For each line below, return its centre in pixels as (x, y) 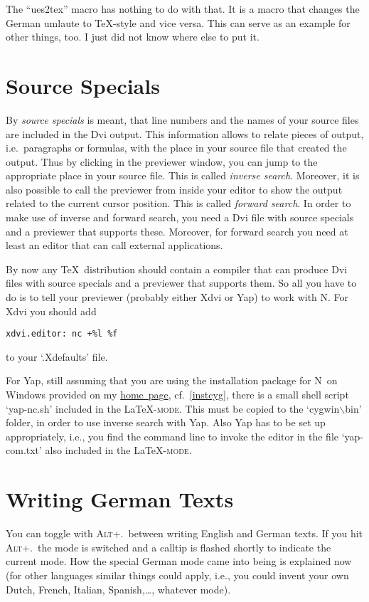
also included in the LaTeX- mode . (118, 450)
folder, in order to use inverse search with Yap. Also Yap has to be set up (166, 422)
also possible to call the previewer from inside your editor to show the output (174, 189)
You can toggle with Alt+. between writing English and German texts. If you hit (184, 533)
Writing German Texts (120, 499)
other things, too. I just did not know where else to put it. (133, 37)
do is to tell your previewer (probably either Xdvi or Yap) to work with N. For (177, 297)
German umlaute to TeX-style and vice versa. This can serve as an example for (178, 22)
